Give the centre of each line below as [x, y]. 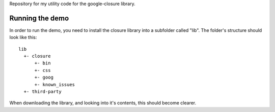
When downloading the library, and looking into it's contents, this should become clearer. [103, 103]
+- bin [43, 63]
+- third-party [43, 92]
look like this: [23, 38]
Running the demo [39, 18]
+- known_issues [55, 84]
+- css [43, 70]
